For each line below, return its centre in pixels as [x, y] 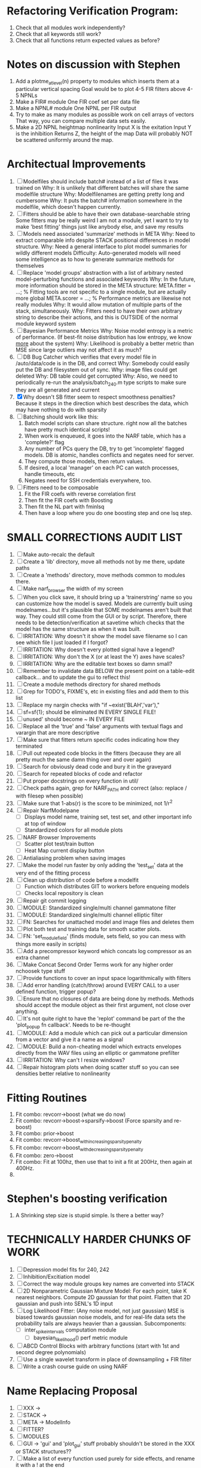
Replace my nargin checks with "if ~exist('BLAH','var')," [92, 705]
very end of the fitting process [53, 873]
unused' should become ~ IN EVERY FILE [74, 719]
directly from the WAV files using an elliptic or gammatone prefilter [98, 1053]
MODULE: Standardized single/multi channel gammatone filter [99, 908]
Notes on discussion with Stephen [94, 65]
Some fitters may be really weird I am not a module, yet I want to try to [102, 220]
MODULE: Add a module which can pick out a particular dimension [105, 1033]
